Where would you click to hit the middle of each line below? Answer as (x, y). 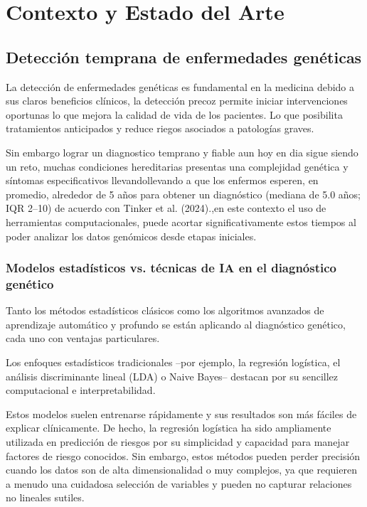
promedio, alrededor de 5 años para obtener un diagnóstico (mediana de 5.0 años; (183, 194)
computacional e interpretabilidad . (81, 390)
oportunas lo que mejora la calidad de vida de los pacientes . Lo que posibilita (174, 114)
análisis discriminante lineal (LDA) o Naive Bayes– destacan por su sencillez (172, 376)
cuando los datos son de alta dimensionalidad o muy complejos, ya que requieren (181, 470)
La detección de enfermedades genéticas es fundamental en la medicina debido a (180, 86)
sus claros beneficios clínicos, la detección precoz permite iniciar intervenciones (177, 101)
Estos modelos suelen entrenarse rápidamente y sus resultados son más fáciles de (181, 413)
